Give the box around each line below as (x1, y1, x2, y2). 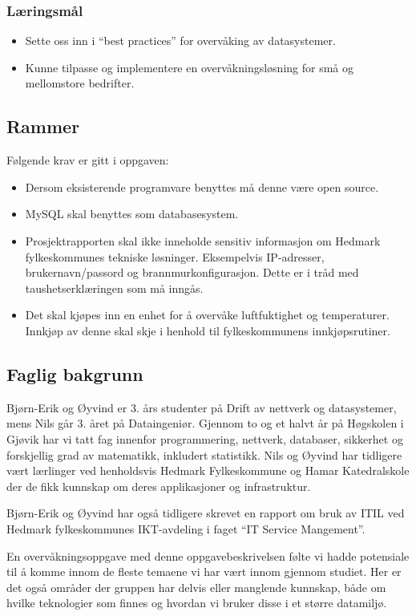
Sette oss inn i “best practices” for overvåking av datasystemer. (25, 32, 336, 49)
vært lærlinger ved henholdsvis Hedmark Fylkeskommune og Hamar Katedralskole (6, 462, 410, 479)
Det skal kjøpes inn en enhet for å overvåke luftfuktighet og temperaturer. (25, 306, 390, 323)
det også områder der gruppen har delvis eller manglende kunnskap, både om (6, 578, 386, 595)
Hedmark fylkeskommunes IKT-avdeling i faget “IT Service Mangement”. (6, 520, 366, 537)
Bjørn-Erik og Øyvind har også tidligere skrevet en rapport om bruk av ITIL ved (6, 505, 405, 521)
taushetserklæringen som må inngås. (25, 279, 204, 296)
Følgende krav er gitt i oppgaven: (6, 152, 169, 168)
